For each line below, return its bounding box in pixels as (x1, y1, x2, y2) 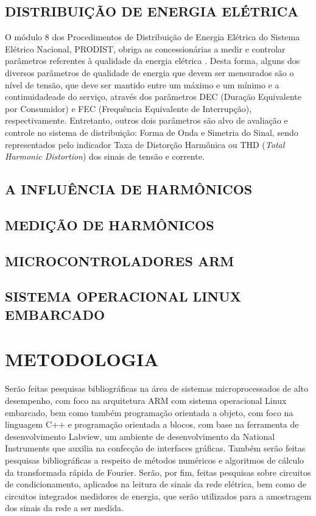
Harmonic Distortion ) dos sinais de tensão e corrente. (5, 150, 205, 163)
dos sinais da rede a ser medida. (5, 501, 124, 514)
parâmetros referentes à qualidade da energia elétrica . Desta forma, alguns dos (5, 54, 300, 67)
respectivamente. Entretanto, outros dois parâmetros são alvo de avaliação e (5, 114, 288, 127)
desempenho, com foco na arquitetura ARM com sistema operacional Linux (5, 394, 287, 406)
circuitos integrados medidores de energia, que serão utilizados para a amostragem (5, 489, 312, 502)
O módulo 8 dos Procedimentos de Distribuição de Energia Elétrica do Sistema (5, 30, 300, 43)
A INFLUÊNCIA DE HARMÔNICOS (5, 180, 253, 199)
